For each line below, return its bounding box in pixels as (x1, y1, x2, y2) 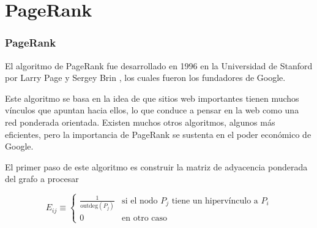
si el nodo (122, 196, 158, 205)
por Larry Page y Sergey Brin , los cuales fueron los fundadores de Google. (5, 71, 286, 84)
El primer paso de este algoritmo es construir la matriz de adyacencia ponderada (5, 160, 308, 173)
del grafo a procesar (5, 172, 79, 185)
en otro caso (122, 214, 168, 223)
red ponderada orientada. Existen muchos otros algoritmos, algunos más (5, 115, 275, 128)
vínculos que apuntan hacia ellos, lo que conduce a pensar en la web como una (5, 104, 299, 116)
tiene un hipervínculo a (171, 196, 258, 205)
